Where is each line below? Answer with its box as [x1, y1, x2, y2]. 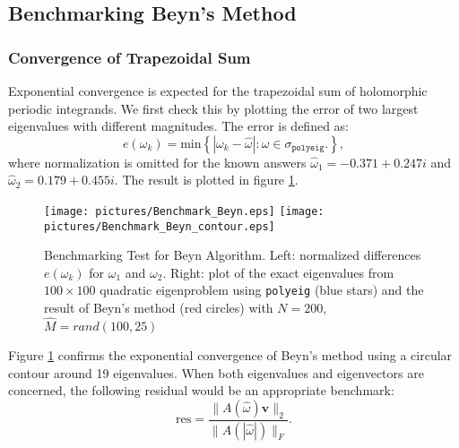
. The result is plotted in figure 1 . [114, 170, 299, 189]
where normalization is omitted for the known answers [8, 152, 307, 171]
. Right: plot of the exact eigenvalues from [162, 263, 394, 281]
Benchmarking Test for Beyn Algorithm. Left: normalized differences [44, 246, 421, 264]
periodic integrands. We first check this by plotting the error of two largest [8, 99, 419, 117]
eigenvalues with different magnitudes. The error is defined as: [8, 116, 350, 135]
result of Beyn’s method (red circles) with [44, 298, 273, 317]
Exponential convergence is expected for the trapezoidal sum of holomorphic [8, 82, 428, 99]
